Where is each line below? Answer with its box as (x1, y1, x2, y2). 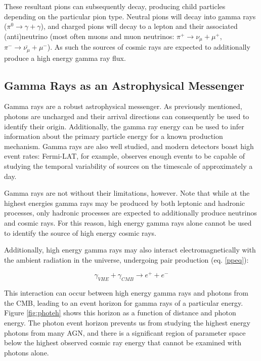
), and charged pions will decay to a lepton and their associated (40, 21, 238, 31)
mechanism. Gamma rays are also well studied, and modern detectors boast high (4, 140, 254, 151)
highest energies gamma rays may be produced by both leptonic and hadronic (4, 197, 245, 208)
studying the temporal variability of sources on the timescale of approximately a (4, 161, 253, 171)
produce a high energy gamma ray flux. (4, 52, 126, 63)
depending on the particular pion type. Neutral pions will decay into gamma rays (4, 11, 256, 21)
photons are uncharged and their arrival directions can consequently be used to (4, 111, 249, 122)
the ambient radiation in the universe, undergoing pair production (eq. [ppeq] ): (4, 254, 249, 265)
